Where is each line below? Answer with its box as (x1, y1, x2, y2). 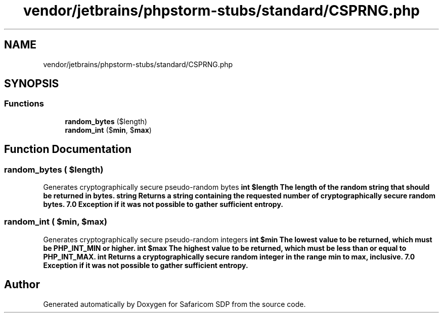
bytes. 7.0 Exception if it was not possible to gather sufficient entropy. (43, 200, 283, 209)
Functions (4, 98, 44, 109)
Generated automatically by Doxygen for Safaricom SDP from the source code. (43, 299, 306, 308)
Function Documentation (4, 143, 131, 156)
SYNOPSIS (4, 77, 59, 90)
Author (4, 278, 40, 291)
